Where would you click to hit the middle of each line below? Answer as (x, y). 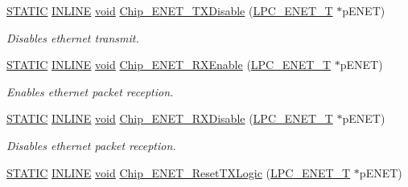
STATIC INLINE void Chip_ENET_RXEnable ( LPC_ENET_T (169, 65)
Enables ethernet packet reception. (90, 91)
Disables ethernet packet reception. (91, 145)
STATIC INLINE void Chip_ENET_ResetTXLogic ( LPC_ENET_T (179, 172)
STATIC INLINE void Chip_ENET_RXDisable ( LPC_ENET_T (170, 118)
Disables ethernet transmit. (73, 37)
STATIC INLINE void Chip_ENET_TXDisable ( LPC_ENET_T (170, 10)
